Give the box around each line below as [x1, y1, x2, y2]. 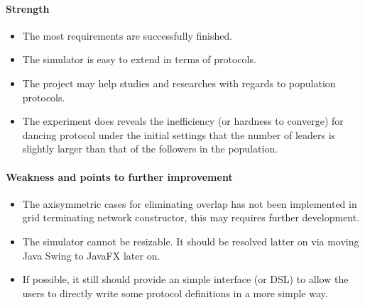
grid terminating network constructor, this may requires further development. [22, 210, 360, 225]
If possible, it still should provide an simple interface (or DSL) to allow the [22, 272, 349, 287]
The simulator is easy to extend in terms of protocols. [22, 52, 256, 67]
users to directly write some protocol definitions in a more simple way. [22, 285, 328, 300]
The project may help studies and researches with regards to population [22, 75, 336, 90]
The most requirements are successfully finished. [22, 28, 233, 43]
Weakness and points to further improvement [6, 169, 233, 184]
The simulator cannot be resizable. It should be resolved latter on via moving [22, 233, 359, 248]
